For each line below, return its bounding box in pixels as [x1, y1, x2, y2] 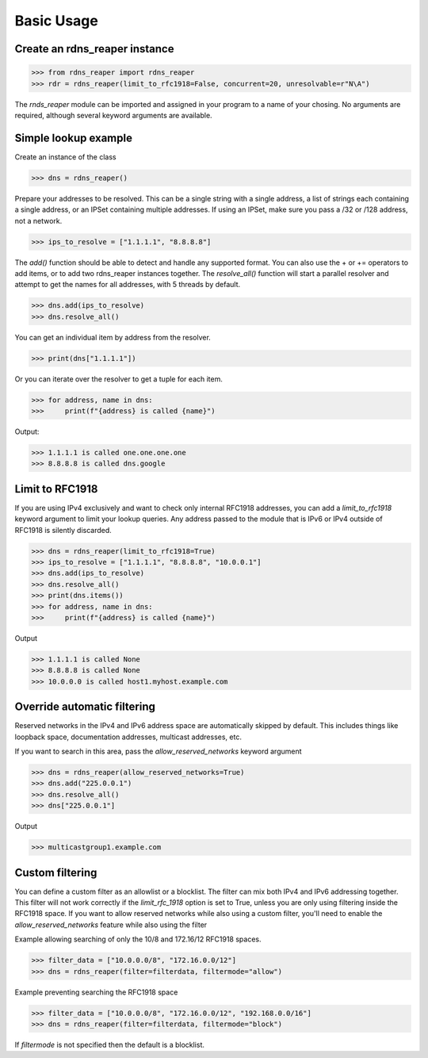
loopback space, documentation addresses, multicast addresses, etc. [14, 732, 242, 742]
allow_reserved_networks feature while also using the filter [14, 920, 208, 930]
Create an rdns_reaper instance [14, 42, 174, 56]
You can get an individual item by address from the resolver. [14, 332, 212, 342]
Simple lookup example [14, 131, 132, 144]
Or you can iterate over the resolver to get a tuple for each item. [14, 374, 224, 384]
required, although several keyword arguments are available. [14, 110, 213, 120]
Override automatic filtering [14, 700, 156, 714]
